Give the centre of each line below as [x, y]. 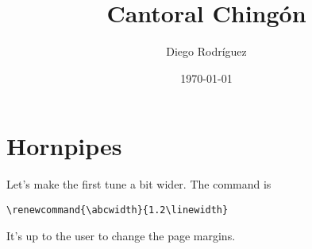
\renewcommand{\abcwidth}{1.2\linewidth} [117, 210]
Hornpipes [64, 146]
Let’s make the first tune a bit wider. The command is [139, 184]
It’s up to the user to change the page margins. [121, 235]
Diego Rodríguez [206, 51]
